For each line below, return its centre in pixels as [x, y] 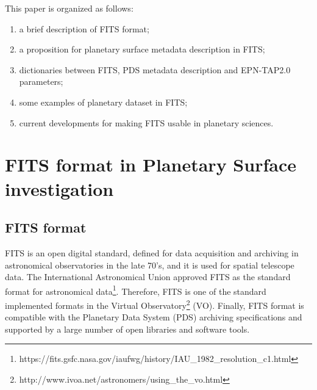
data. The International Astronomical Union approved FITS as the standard [148, 277]
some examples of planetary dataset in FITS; [103, 102]
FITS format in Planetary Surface [151, 164]
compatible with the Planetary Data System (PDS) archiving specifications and [154, 317]
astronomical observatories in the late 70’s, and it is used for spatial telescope [150, 265]
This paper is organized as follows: [69, 8]
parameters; [41, 81]
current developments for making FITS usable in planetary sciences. [146, 122]
